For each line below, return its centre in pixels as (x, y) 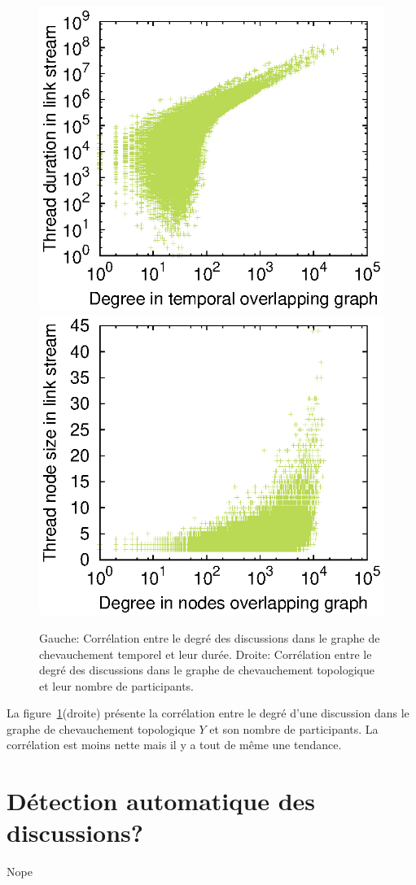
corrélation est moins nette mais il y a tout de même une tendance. (174, 745)
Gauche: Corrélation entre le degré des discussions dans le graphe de (210, 637)
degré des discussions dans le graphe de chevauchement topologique (207, 670)
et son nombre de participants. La (294, 728)
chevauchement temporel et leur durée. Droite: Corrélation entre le (206, 654)
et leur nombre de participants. (116, 685)
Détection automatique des (161, 801)
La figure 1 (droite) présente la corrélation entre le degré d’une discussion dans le (208, 713)
